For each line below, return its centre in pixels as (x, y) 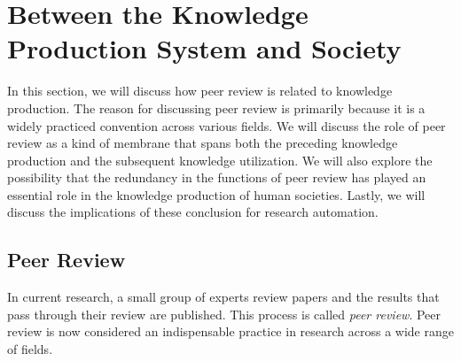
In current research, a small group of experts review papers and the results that (223, 297)
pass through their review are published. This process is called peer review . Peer (224, 314)
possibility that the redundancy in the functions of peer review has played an (217, 177)
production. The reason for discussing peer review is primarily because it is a (216, 108)
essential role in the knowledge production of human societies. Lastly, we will (216, 194)
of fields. (30, 349)
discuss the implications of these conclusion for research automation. (193, 212)
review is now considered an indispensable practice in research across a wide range (230, 331)
